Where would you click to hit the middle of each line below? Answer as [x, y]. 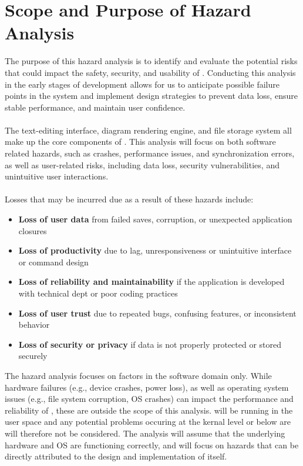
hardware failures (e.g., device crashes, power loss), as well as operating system [147, 387]
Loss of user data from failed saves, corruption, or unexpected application [155, 219]
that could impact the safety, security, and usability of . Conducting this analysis [150, 72]
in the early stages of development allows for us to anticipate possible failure [142, 84]
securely [33, 356]
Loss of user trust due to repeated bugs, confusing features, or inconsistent [157, 313]
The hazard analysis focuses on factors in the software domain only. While [138, 375]
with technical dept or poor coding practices [98, 293]
